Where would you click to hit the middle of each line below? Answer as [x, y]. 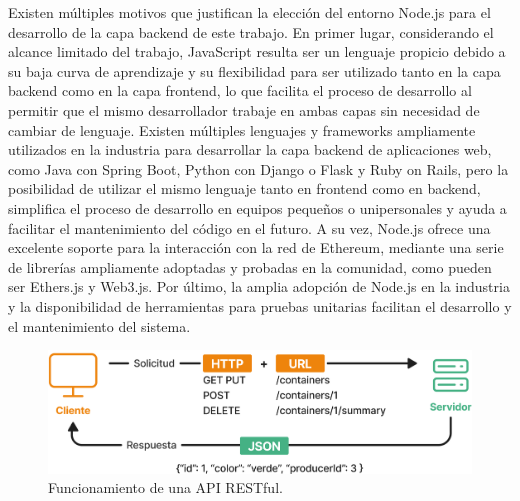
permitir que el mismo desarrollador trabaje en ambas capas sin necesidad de [244, 109]
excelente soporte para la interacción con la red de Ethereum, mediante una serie [256, 247]
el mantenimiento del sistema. [99, 325]
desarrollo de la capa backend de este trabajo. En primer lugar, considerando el [251, 31]
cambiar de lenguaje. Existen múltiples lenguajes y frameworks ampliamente [242, 129]
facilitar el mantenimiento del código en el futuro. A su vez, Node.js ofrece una [249, 227]
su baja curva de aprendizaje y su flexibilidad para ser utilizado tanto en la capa [254, 70]
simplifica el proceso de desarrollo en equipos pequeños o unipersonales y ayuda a [257, 207]
